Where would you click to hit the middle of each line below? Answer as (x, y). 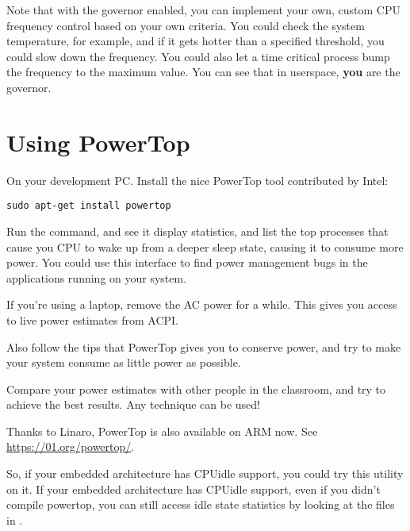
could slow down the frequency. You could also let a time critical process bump (198, 56)
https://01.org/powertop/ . (71, 446)
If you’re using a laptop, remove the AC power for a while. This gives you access (202, 304)
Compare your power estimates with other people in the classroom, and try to (196, 389)
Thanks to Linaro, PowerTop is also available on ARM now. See (162, 431)
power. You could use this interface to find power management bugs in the (187, 262)
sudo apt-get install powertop (89, 206)
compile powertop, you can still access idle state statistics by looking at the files (201, 504)
